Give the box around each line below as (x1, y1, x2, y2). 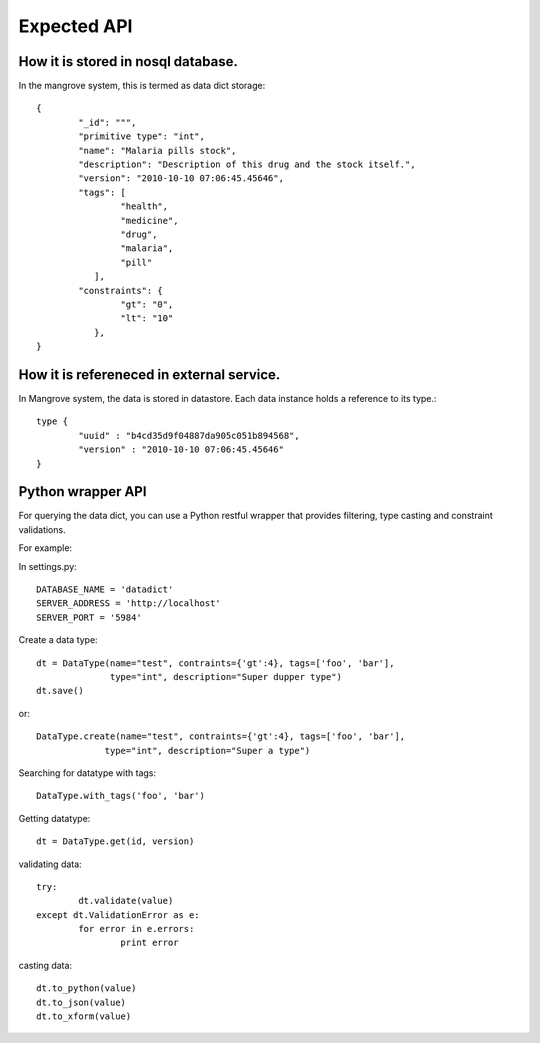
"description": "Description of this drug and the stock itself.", (78, 159, 416, 170)
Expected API (18, 15, 133, 37)
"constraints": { (78, 285, 164, 296)
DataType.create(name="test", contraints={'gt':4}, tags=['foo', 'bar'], (36, 731, 406, 742)
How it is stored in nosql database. (18, 53, 239, 70)
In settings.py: (18, 560, 77, 572)
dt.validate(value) (78, 895, 174, 907)
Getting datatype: (18, 812, 91, 824)
